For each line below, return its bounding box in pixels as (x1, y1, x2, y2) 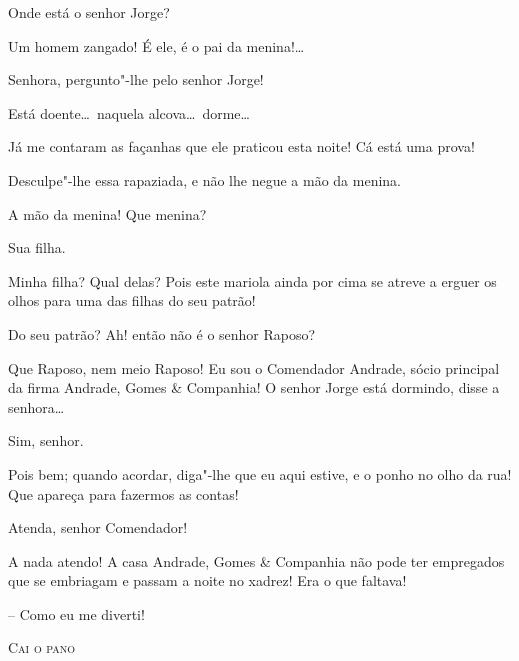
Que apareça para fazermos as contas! (8, 483, 239, 504)
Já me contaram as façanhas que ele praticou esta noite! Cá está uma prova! (8, 136, 475, 157)
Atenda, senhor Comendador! (8, 517, 188, 538)
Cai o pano (8, 637, 76, 658)
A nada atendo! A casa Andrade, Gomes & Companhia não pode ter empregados (8, 550, 505, 571)
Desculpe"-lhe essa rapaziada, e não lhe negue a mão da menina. (8, 169, 401, 190)
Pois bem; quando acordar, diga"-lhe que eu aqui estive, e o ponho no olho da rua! (8, 463, 512, 484)
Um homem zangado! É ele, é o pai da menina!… (8, 35, 305, 56)
